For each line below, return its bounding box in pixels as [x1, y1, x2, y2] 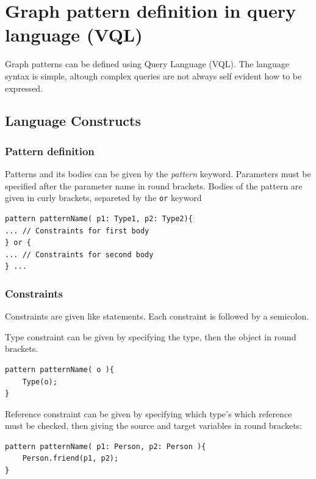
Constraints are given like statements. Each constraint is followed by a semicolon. [5, 310, 309, 323]
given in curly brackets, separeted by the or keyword [5, 191, 202, 204]
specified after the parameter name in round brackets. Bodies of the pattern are [5, 179, 303, 192]
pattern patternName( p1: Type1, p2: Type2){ [5, 214, 193, 223]
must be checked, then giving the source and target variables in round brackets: [5, 419, 302, 432]
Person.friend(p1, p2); [22, 454, 119, 463]
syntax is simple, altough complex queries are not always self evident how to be [5, 69, 302, 82]
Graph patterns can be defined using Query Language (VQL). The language [5, 57, 289, 70]
